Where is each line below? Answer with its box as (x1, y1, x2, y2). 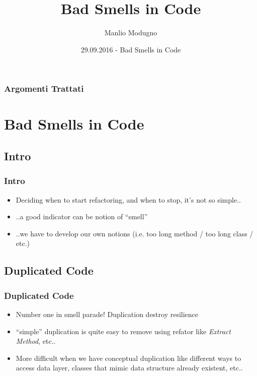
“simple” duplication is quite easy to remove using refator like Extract (16, 326, 231, 336)
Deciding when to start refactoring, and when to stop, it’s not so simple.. (16, 194, 241, 205)
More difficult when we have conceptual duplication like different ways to (16, 352, 241, 363)
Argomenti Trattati (4, 82, 84, 95)
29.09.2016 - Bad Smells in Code (80, 44, 181, 54)
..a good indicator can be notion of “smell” (16, 211, 148, 222)
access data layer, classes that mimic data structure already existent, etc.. (16, 362, 243, 373)
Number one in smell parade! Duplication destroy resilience (16, 308, 199, 319)
